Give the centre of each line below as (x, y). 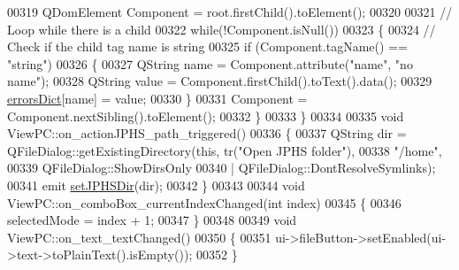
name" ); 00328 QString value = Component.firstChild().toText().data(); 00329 (220, 81)
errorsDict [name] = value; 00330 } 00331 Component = (157, 98)
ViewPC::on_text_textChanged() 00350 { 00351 (139, 237)
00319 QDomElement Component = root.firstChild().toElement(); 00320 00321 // (230, 12)
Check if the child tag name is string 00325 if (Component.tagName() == (207, 46)
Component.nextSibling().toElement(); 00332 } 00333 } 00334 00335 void (206, 116)
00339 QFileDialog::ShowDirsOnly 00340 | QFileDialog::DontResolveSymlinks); (222, 168)
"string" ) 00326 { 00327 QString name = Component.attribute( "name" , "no (210, 63)
